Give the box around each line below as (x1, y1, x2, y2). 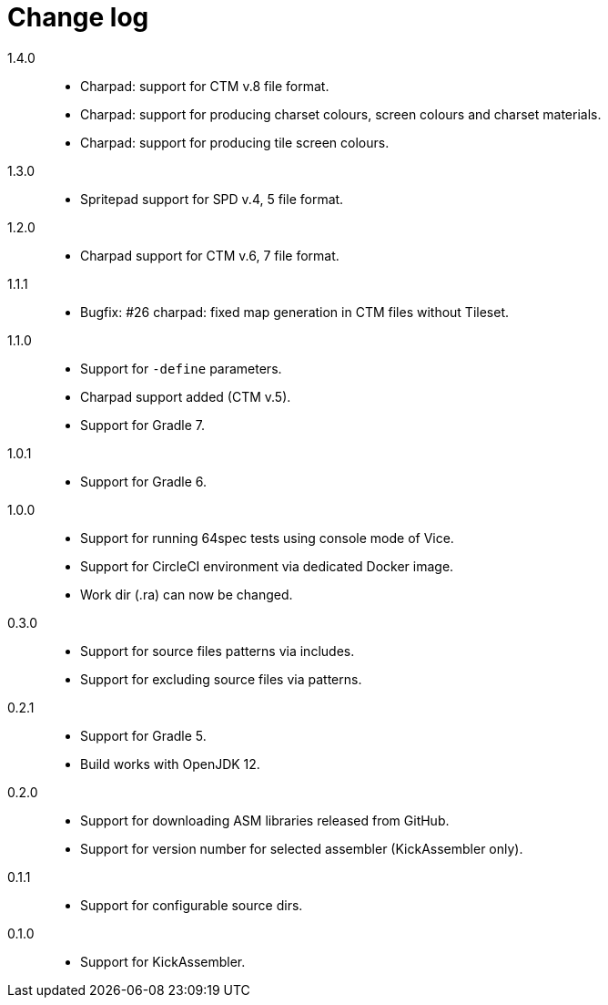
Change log (7, 2, 149, 33)
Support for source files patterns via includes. (80, 642, 355, 659)
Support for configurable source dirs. (80, 897, 303, 913)
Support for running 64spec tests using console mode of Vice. (80, 529, 454, 546)
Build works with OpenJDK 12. (80, 755, 260, 772)
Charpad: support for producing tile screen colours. (80, 134, 390, 150)
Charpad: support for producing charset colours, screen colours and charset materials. (80, 106, 602, 122)
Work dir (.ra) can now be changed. (80, 586, 293, 602)
